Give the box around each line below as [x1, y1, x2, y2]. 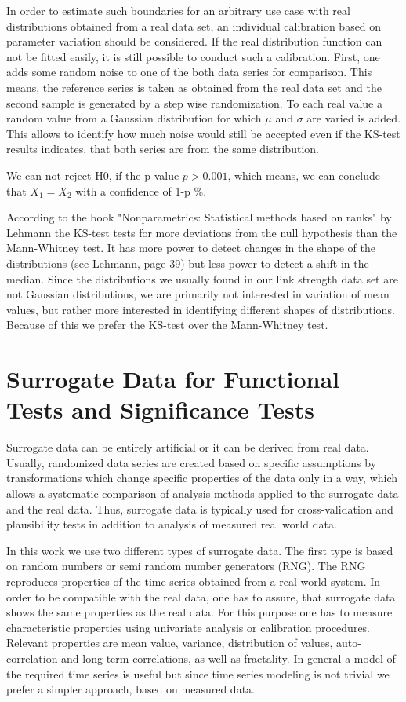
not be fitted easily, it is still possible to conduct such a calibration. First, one [6, 48, 380, 64]
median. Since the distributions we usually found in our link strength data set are [6, 270, 398, 287]
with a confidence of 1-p [75, 182, 190, 199]
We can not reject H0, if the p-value [6, 166, 179, 183]
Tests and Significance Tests [6, 393, 314, 426]
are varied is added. [306, 110, 401, 126]
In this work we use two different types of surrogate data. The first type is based [6, 542, 393, 558]
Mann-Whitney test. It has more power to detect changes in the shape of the [6, 239, 375, 256]
